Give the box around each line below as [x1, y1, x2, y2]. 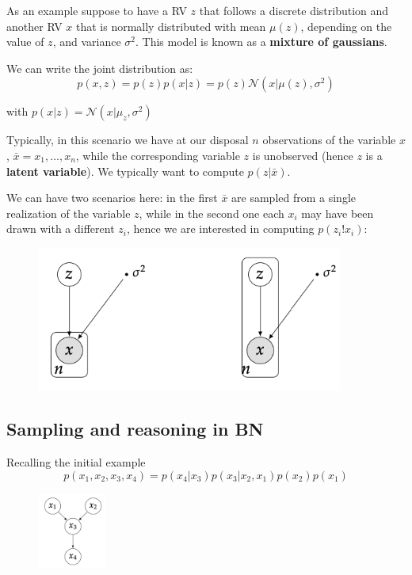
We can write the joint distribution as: [6, 59, 193, 76]
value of [6, 33, 44, 50]
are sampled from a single [231, 189, 356, 206]
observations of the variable [262, 131, 396, 148]
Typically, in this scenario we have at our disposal [6, 131, 249, 148]
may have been [301, 204, 374, 221]
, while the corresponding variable [75, 147, 240, 163]
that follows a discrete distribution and [199, 2, 389, 18]
